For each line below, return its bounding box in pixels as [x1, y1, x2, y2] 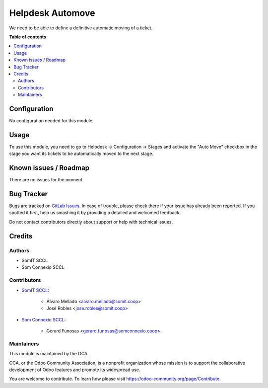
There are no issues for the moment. [9, 177, 84, 183]
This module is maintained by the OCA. [9, 351, 89, 357]
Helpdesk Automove [9, 7, 95, 18]
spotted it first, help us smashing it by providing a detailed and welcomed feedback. [9, 210, 181, 216]
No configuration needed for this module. [9, 117, 94, 124]
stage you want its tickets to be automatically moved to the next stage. [9, 151, 154, 156]
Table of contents [9, 34, 47, 40]
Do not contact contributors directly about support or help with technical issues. [9, 219, 173, 225]
